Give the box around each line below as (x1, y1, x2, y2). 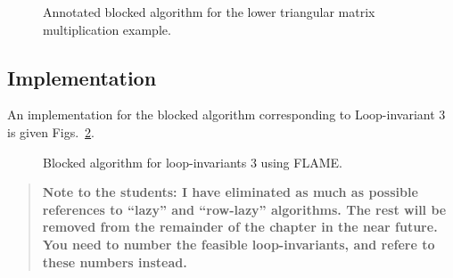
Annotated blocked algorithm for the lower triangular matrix (43, 3, 375, 20)
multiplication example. (43, 20, 171, 38)
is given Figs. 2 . (7, 122, 95, 141)
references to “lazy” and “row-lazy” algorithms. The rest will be (42, 200, 447, 218)
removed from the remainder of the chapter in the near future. (42, 217, 438, 236)
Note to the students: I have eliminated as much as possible (42, 183, 418, 201)
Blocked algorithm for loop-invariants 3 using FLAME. (43, 152, 342, 171)
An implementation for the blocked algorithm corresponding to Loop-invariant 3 (7, 105, 446, 124)
